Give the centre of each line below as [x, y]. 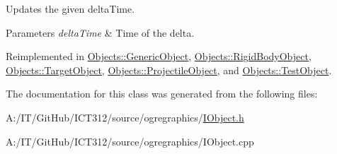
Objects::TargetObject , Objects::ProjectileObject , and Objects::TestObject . [169, 70]
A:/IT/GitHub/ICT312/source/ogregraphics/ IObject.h [125, 117]
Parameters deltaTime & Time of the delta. [100, 32]
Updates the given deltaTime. [70, 8]
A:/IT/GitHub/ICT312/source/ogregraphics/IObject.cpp [130, 141]
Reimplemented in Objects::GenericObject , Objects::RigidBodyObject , [159, 56]
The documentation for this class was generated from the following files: [162, 94]
